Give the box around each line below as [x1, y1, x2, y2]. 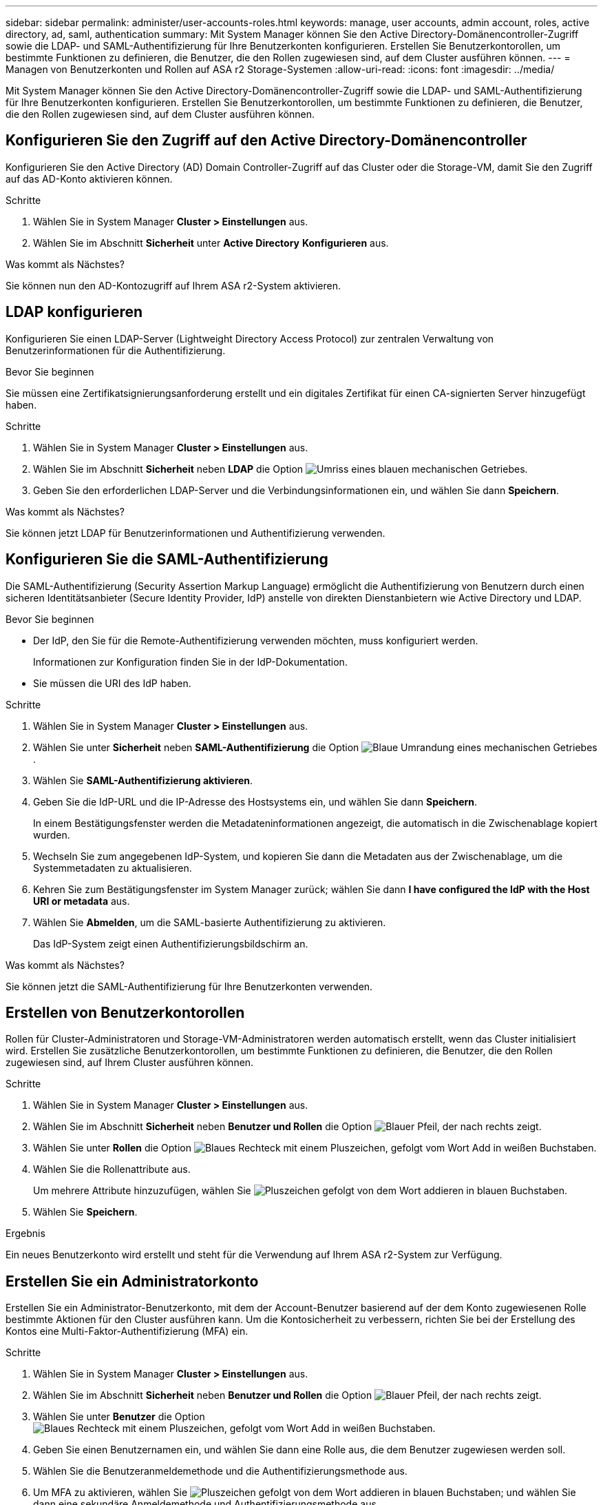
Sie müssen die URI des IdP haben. [33, 677, 191, 689]
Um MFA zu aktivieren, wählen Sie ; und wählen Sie [33, 1486, 576, 1499]
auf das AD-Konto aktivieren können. [6, 172, 173, 185]
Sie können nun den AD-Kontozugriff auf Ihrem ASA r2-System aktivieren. [6, 279, 341, 291]
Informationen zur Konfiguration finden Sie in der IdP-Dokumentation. [33, 655, 348, 668]
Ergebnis [6, 1227, 45, 1240]
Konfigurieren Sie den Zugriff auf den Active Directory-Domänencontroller [6, 132, 527, 150]
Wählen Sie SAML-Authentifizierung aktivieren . [33, 774, 253, 786]
